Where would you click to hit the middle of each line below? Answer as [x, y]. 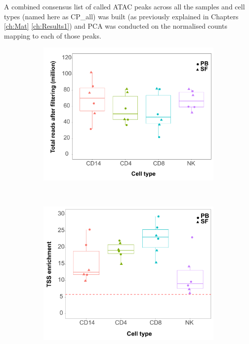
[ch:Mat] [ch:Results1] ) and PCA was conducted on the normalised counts [116, 26]
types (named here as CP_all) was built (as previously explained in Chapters [121, 16]
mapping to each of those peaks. [53, 35]
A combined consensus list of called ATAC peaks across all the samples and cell [124, 6]
